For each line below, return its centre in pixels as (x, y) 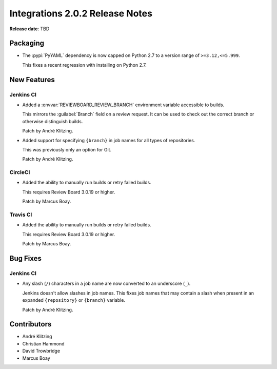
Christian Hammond (43, 343)
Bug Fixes (26, 258)
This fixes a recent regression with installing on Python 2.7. (84, 65)
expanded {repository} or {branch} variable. (74, 300)
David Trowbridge (41, 351)
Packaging (27, 43)
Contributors (31, 324)
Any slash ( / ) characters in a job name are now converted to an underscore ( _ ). (106, 284)
